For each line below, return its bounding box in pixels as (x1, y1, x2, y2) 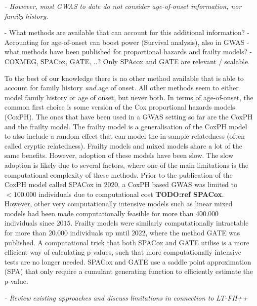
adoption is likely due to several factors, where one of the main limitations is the (4, 159, 249, 170)
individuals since (4, 218, 54, 228)
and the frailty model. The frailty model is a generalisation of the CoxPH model (4, 121, 247, 131)
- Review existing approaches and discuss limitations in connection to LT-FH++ (4, 292, 248, 303)
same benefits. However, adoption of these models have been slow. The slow (4, 150, 234, 160)
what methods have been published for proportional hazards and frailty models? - (4, 46, 252, 57)
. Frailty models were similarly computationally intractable (70, 218, 249, 228)
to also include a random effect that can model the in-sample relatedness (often (4, 131, 245, 141)
